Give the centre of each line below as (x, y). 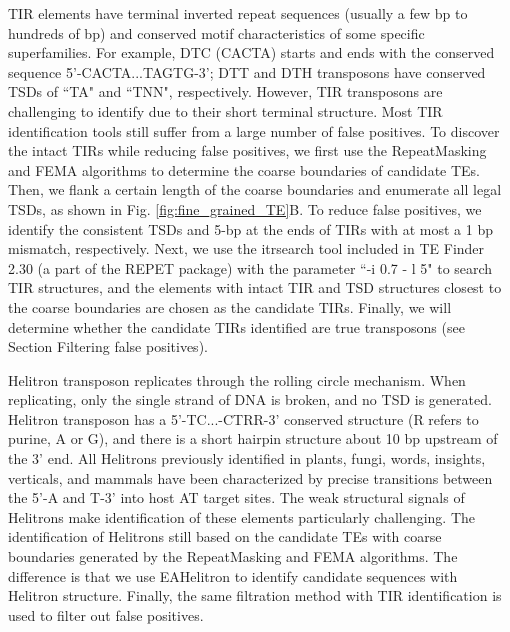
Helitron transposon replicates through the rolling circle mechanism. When (237, 379)
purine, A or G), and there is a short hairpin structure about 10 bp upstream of (253, 438)
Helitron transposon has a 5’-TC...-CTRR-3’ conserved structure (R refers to (243, 418)
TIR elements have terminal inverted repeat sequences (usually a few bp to (238, 13)
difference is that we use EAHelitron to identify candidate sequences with (233, 575)
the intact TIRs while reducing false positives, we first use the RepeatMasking (247, 150)
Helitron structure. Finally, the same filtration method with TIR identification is (255, 595)
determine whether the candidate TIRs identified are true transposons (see (236, 326)
